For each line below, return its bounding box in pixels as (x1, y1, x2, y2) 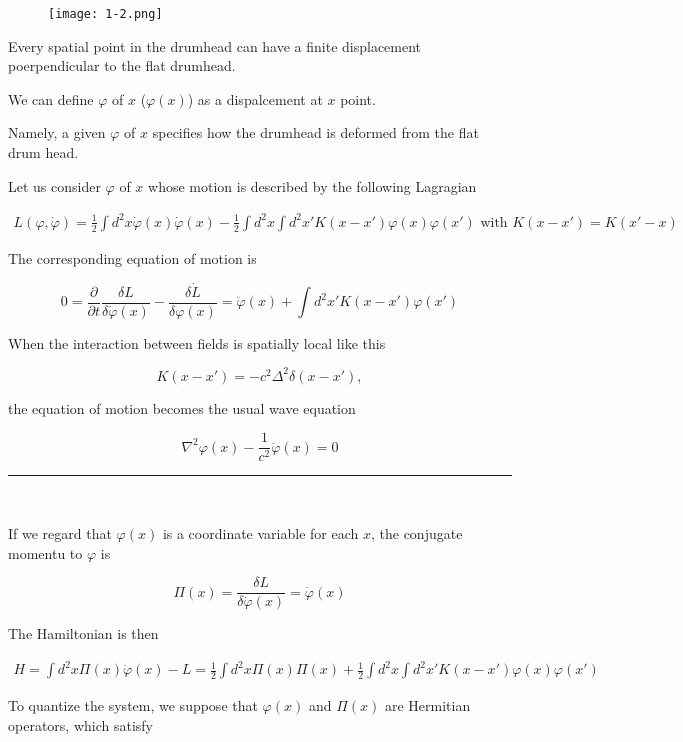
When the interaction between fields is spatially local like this (8, 332, 386, 353)
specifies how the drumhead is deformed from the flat (152, 122, 479, 143)
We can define (8, 88, 94, 109)
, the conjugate (370, 522, 463, 543)
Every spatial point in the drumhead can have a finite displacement (8, 35, 422, 56)
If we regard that (8, 522, 112, 543)
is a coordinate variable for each (162, 522, 359, 543)
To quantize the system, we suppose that (8, 695, 258, 716)
